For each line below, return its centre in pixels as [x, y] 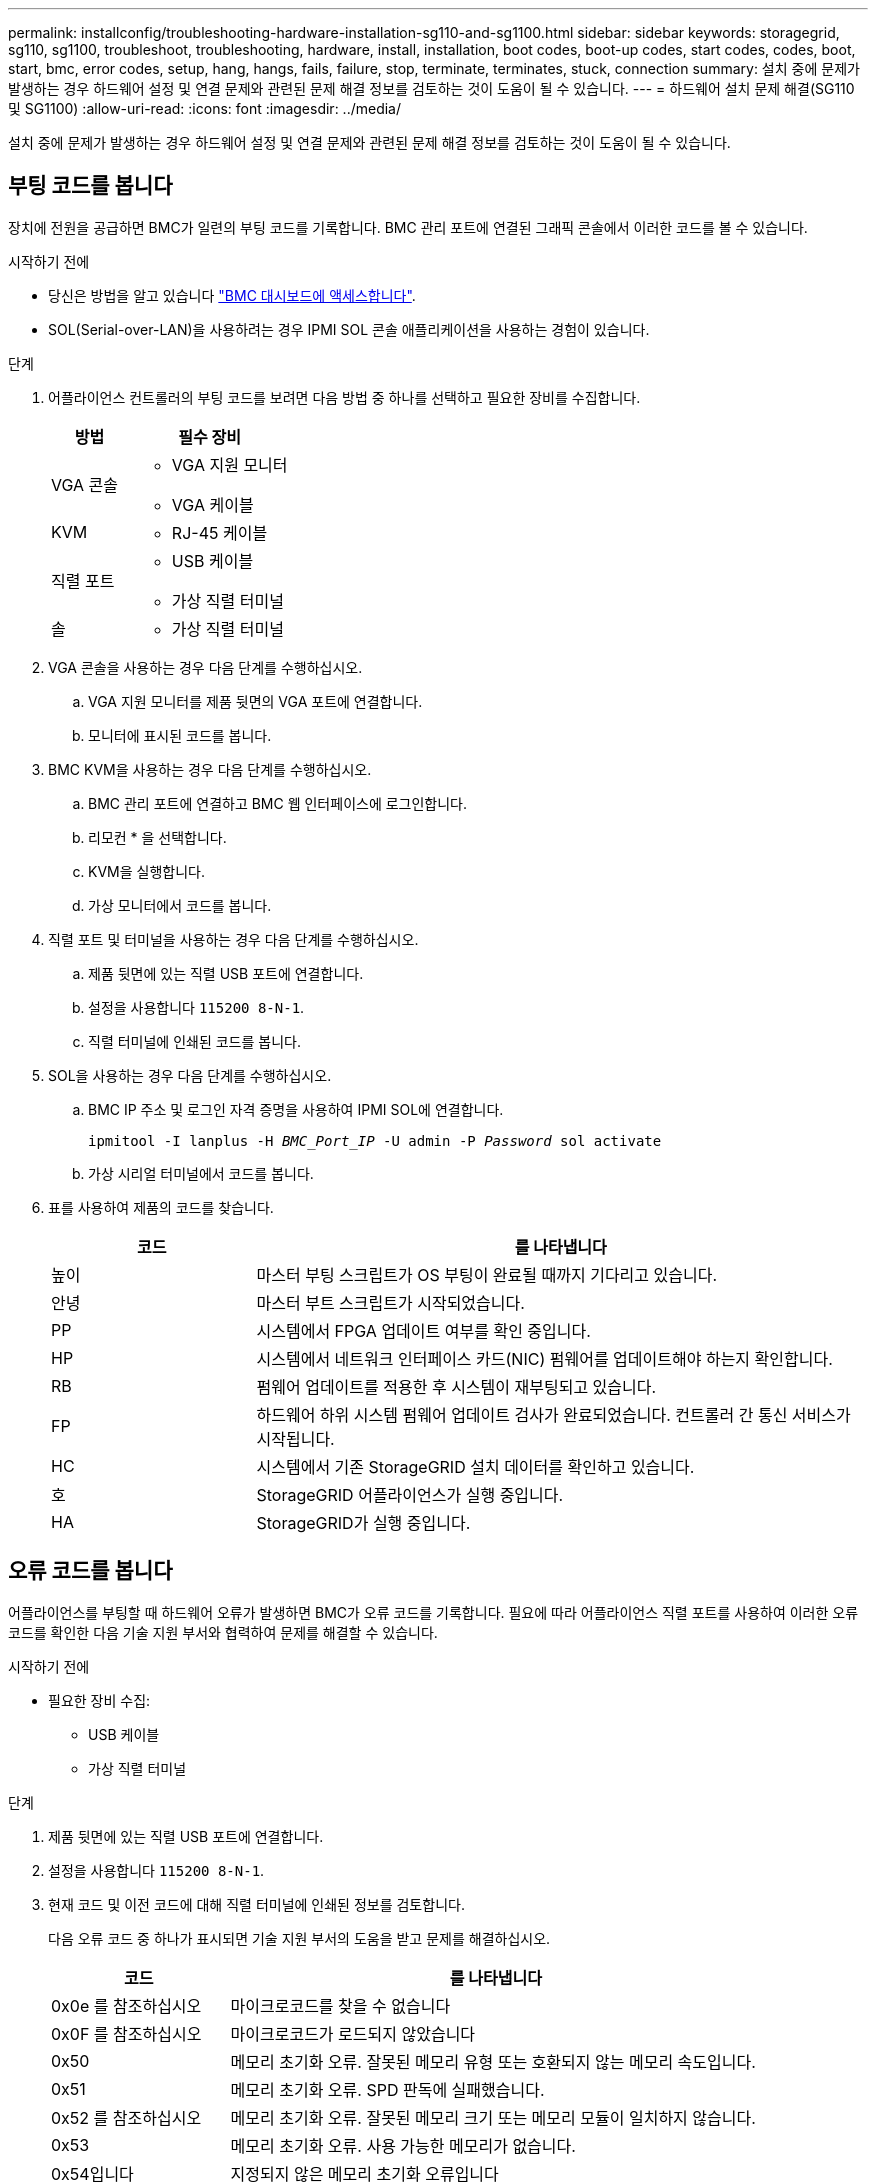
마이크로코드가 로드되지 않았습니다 [353, 2033]
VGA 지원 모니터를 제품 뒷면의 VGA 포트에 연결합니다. [255, 701]
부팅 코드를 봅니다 [90, 186]
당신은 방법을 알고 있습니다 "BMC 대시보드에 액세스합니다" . [232, 295]
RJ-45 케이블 [219, 532]
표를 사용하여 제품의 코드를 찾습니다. [161, 1207]
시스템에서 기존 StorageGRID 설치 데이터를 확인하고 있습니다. [475, 1466]
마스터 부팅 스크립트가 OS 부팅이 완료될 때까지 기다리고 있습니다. [487, 1274]
